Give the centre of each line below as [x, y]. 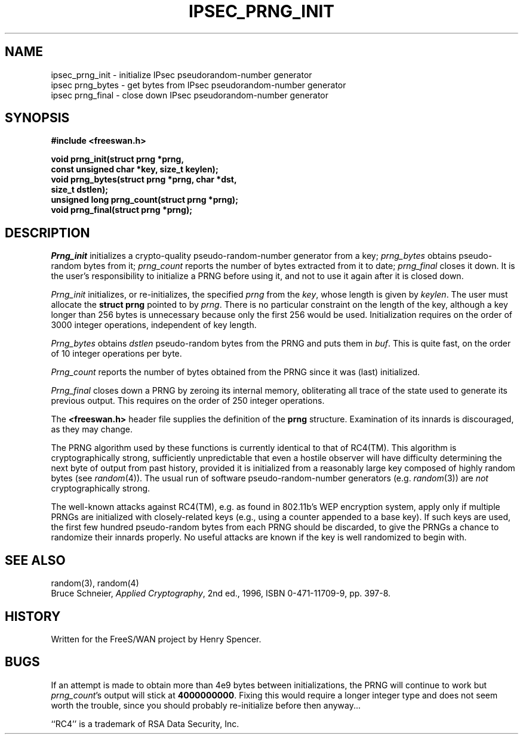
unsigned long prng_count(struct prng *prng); [144, 200]
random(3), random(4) [95, 583]
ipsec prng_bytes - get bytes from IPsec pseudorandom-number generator [199, 85]
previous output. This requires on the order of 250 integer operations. [188, 401]
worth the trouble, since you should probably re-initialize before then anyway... [206, 705]
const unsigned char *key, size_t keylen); [135, 169]
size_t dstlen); [79, 190]
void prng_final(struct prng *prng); [121, 210]
